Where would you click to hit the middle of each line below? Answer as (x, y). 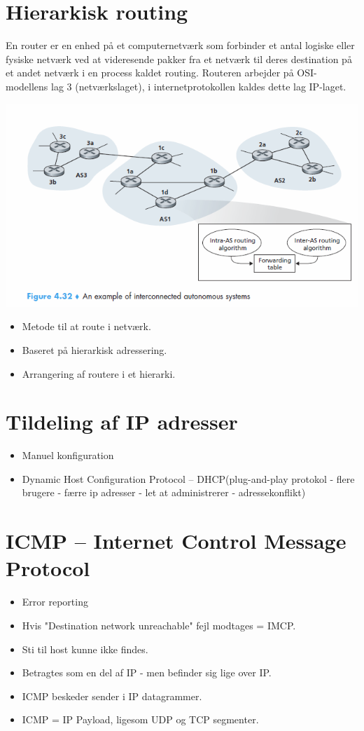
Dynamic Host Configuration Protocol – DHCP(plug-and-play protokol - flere (188, 478)
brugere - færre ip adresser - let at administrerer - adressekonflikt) (164, 492)
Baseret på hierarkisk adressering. (94, 349)
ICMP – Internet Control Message (176, 541)
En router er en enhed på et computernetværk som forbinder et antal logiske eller (180, 45)
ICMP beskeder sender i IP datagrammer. (112, 696)
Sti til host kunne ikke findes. (85, 649)
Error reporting (55, 602)
